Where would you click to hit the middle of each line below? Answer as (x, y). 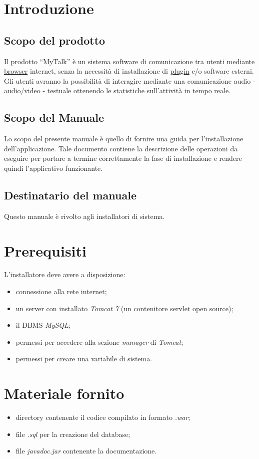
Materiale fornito (64, 393)
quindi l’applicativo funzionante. (53, 168)
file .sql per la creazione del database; (73, 434)
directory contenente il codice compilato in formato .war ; (103, 417)
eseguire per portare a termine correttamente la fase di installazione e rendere (123, 158)
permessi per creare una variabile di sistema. (84, 359)
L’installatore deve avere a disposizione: (65, 274)
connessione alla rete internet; (61, 291)
